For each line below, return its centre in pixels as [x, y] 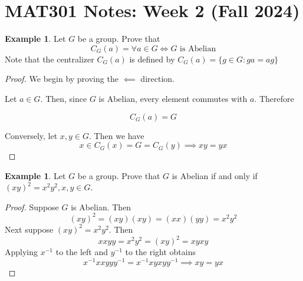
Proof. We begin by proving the [62, 79]
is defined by [152, 59]
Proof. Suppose [32, 206]
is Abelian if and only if [215, 175]
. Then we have [117, 135]
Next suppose [29, 229]
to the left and [82, 252]
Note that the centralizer [50, 59]
